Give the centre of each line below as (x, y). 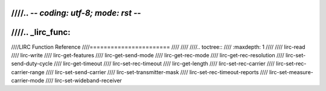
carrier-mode (28, 81)
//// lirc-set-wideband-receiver (84, 81)
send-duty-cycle (32, 64)
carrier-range (28, 72)
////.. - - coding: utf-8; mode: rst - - (76, 13)
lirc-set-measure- (291, 72)
